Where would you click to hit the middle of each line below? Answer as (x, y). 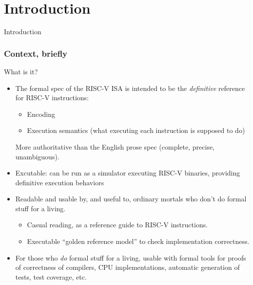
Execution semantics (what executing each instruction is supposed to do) (136, 130)
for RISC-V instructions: (52, 98)
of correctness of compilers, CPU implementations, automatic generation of (127, 267)
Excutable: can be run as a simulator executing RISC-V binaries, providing (128, 173)
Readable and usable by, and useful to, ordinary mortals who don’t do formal (131, 199)
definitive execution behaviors (60, 182)
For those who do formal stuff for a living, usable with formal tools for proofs (131, 257)
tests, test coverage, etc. (51, 276)
